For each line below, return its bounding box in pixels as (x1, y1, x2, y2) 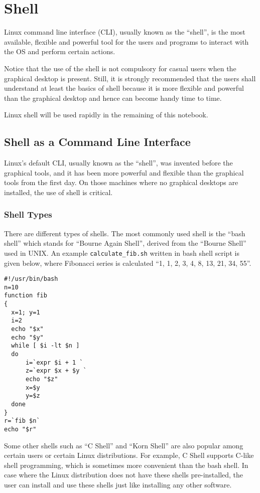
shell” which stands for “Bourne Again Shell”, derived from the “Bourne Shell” (4, 238, 246, 248)
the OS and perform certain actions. (4, 46, 115, 57)
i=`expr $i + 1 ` (25, 359, 83, 366)
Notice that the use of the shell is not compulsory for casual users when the (4, 63, 236, 73)
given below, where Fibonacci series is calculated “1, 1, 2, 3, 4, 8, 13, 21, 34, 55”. (4, 257, 251, 268)
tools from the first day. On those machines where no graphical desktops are (4, 177, 238, 188)
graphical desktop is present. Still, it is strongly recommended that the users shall (4, 73, 256, 83)
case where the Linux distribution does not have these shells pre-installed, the (4, 469, 243, 480)
